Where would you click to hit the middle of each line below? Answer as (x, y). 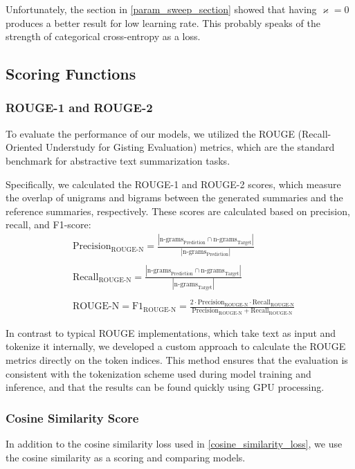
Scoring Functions (71, 74)
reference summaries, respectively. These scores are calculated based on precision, (178, 211)
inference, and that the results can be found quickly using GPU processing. (165, 387)
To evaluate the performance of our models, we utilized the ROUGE (150, 133)
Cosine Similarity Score (72, 417)
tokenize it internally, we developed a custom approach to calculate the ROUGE (176, 346)
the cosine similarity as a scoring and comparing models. (126, 457)
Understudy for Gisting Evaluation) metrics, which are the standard (190, 147)
